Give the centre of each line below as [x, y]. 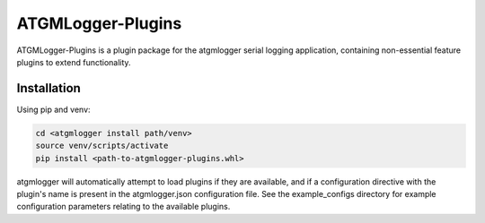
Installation [48, 88]
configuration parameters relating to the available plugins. [123, 207]
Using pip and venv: [53, 109]
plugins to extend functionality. [74, 62]
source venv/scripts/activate [102, 146]
